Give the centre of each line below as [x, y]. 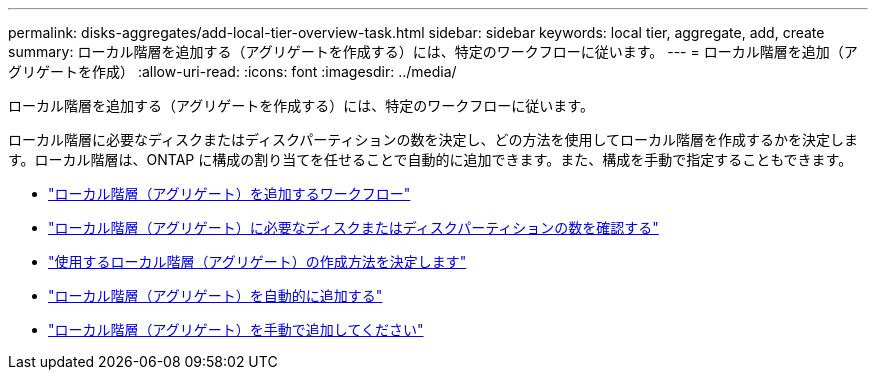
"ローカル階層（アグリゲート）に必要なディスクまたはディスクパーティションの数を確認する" [353, 227]
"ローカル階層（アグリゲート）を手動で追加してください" [236, 329]
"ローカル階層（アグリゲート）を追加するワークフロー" [229, 193]
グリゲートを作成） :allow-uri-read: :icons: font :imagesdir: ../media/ [232, 71]
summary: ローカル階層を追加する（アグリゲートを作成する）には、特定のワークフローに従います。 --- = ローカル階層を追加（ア [433, 51]
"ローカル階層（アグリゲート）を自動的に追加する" [215, 295]
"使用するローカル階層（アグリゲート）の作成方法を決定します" [257, 261]
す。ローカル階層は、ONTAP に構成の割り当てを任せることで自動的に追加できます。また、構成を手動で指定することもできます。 [430, 159]
